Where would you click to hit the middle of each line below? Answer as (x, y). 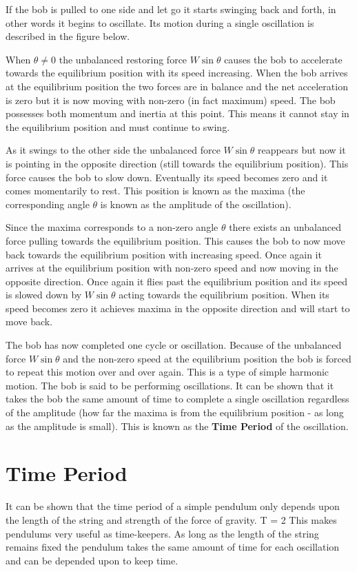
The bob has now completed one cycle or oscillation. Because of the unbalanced (174, 345)
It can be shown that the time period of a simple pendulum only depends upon (173, 506)
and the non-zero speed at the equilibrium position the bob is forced (207, 358)
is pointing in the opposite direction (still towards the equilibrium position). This (177, 163)
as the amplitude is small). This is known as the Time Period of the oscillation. (177, 426)
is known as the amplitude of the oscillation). (196, 204)
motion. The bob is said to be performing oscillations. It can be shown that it (170, 385)
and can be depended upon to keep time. (92, 560)
